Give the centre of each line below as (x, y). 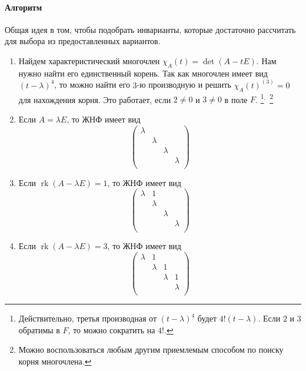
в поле (236, 99)
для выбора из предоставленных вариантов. (83, 41)
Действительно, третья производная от (88, 318)
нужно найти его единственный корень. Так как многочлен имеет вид (143, 73)
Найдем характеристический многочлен (89, 60)
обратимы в (39, 329)
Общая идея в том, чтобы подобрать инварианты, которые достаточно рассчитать (150, 29)
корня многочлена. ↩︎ (55, 361)
